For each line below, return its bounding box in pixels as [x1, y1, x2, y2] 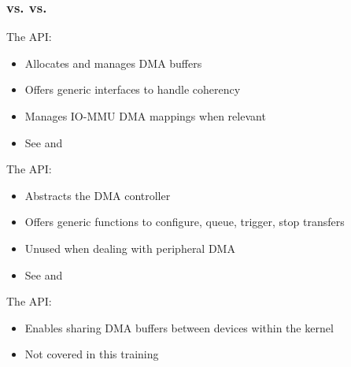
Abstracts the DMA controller [24, 187, 171, 203]
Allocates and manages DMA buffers [24, 54, 202, 71]
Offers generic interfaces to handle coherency [24, 81, 241, 98]
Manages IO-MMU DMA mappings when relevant [24, 108, 266, 124]
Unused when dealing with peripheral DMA [24, 239, 235, 256]
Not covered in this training [24, 346, 159, 362]
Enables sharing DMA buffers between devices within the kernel [24, 319, 334, 335]
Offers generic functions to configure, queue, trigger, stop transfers [24, 213, 345, 230]
